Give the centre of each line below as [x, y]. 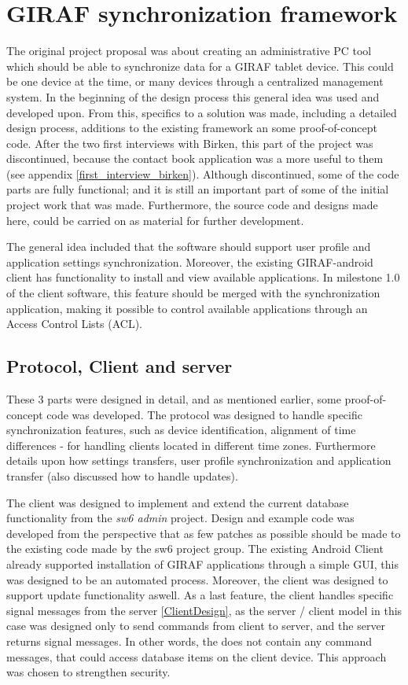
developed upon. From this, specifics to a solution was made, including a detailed [202, 112]
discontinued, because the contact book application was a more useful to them [195, 158]
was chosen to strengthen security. [88, 672]
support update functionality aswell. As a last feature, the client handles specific [200, 595]
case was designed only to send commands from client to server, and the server [196, 626]
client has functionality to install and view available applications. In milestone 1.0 [203, 277]
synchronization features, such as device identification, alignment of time [181, 430]
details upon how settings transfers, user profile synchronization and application [199, 460]
